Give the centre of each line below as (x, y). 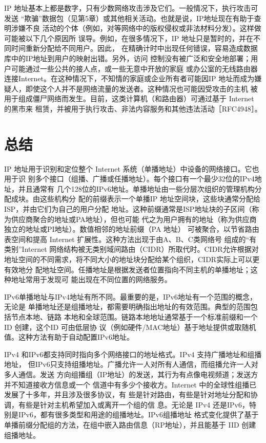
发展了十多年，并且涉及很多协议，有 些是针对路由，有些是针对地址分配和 (127, 394)
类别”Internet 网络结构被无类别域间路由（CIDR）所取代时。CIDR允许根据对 (131, 249)
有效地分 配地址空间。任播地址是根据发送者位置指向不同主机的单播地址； (127, 269)
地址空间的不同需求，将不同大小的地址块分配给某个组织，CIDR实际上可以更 (132, 259)
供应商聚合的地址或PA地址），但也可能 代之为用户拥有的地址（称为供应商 (134, 219)
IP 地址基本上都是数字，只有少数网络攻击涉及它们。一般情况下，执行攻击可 (131, 8)
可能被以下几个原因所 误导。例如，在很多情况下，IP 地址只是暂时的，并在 (129, 38)
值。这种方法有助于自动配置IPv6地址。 (69, 337)
